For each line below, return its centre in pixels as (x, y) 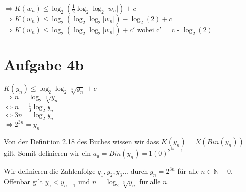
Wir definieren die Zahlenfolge (50, 171)
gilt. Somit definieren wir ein (48, 153)
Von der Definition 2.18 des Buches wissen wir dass (82, 141)
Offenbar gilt (23, 181)
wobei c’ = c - (158, 29)
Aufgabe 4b (44, 65)
